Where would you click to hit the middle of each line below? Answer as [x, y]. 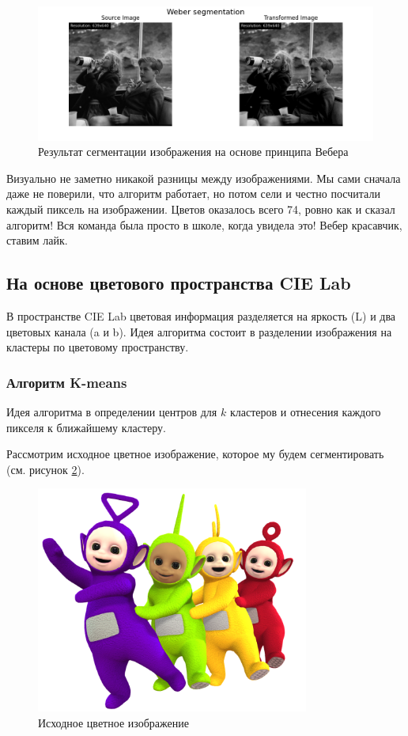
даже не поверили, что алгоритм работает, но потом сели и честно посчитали [193, 193]
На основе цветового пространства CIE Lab [179, 283]
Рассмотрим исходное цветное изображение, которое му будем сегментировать [195, 454]
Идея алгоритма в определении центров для [112, 411]
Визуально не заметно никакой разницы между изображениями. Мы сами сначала [204, 178]
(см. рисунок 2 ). [45, 469]
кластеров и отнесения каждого [305, 411]
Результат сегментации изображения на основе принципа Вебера [193, 152]
